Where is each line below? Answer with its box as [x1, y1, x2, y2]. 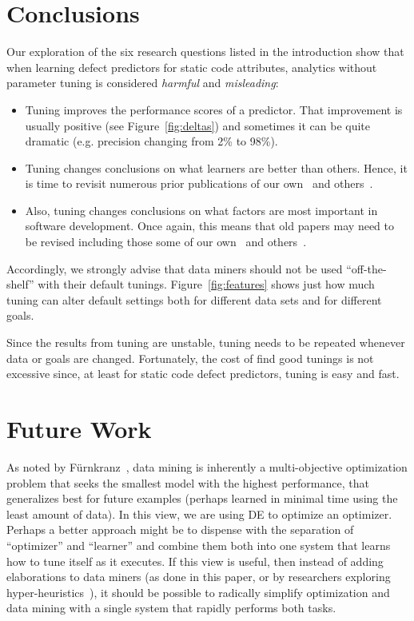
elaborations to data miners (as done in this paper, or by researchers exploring [6, 568, 391, 585]
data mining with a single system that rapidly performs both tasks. [6, 599, 336, 616]
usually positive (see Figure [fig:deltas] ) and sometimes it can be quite [25, 117, 371, 133]
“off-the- [346, 260, 387, 277]
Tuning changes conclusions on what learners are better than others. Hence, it [25, 159, 408, 176]
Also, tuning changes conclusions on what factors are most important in [25, 201, 378, 218]
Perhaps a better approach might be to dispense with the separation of [6, 521, 354, 538]
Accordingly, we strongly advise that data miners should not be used [6, 260, 343, 277]
